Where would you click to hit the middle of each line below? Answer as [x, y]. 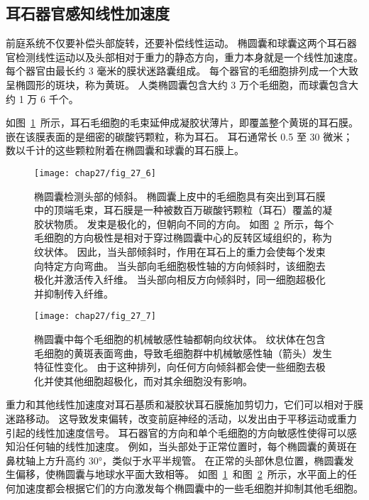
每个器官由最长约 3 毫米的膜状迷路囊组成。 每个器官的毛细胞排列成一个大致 [182, 71]
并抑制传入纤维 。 [74, 293]
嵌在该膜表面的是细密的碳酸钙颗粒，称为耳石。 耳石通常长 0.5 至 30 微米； [180, 136]
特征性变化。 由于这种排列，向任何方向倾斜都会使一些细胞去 [175, 367]
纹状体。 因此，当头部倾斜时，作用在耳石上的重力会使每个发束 [180, 251]
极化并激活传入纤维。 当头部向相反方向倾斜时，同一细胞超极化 [180, 279]
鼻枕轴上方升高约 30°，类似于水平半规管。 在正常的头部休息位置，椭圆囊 [175, 460]
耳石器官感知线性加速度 [88, 13]
